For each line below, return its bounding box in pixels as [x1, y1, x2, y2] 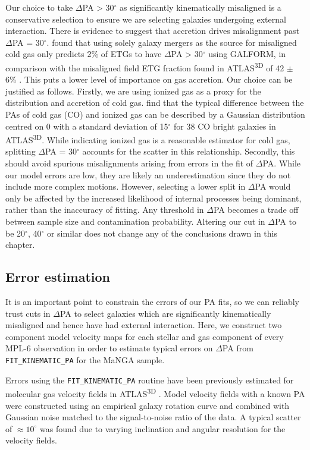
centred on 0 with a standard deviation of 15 [5, 119, 168, 132]
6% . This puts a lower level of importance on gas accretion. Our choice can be [5, 73, 293, 86]
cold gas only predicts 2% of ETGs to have [5, 48, 162, 60]
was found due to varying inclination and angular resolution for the [40, 422, 286, 435]
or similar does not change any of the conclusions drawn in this [46, 226, 277, 239]
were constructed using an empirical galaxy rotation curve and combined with [5, 399, 290, 411]
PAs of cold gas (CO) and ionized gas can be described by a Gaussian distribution [5, 108, 305, 120]
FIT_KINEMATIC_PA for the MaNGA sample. [5, 353, 165, 366]
